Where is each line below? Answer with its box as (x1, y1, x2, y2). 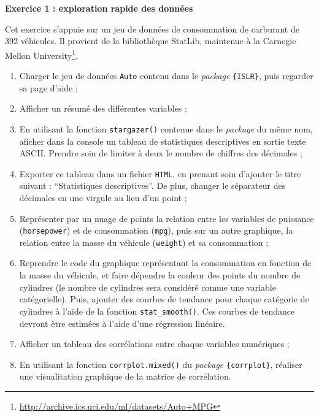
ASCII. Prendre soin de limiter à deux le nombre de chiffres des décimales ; (19, 147, 302, 159)
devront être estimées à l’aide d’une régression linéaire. (19, 316, 225, 329)
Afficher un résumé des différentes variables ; (19, 102, 187, 115)
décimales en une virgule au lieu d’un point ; (19, 191, 187, 204)
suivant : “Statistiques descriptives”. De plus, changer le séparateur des (19, 179, 286, 192)
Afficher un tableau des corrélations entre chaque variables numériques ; (19, 337, 290, 350)
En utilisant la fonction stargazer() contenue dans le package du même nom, (19, 122, 313, 135)
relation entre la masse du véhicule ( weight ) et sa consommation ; (19, 235, 269, 248)
